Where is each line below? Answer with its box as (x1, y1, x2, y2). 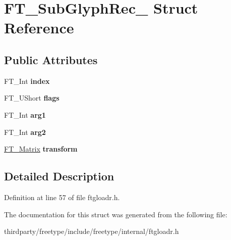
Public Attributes (4, 52, 98, 67)
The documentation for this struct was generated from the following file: (4, 209, 227, 219)
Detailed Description (4, 168, 114, 184)
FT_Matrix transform (4, 143, 78, 154)
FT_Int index (4, 75, 50, 86)
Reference (4, 17, 74, 38)
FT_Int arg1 (4, 109, 46, 120)
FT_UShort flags (4, 92, 60, 103)
